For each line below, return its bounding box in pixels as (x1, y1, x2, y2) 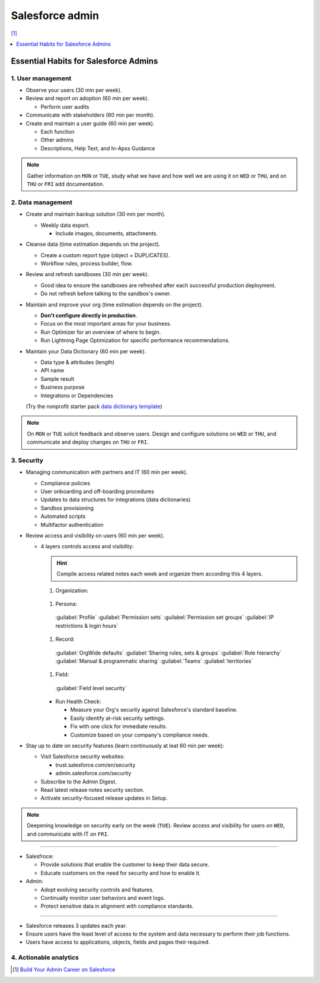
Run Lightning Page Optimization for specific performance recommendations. (40, 337, 231, 344)
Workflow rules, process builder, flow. (40, 260, 133, 267)
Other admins (40, 137, 74, 144)
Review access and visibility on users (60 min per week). (25, 532, 165, 539)
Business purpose (40, 384, 85, 391)
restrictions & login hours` (55, 622, 119, 629)
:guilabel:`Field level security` (55, 684, 127, 691)
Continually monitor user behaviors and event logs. (40, 894, 165, 901)
